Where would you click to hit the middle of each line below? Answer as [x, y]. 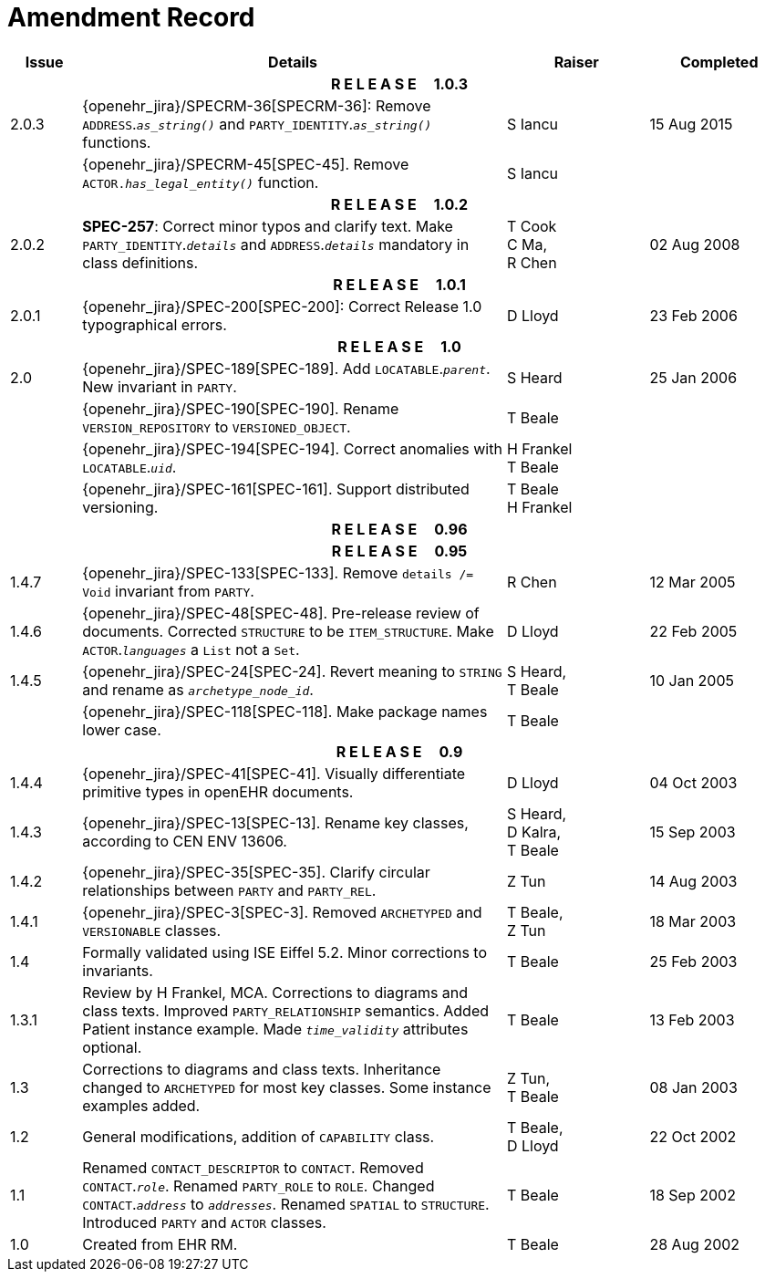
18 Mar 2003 [693, 921]
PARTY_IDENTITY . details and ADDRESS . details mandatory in [276, 244]
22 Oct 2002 [693, 1136]
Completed [719, 62]
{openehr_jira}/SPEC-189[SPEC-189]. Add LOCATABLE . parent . [286, 368]
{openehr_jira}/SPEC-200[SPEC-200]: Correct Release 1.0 [282, 306]
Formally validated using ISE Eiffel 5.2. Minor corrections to [285, 952]
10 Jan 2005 [692, 680]
